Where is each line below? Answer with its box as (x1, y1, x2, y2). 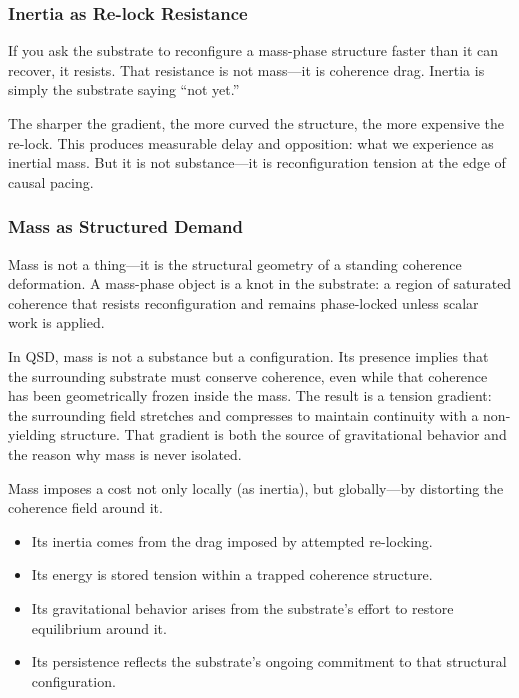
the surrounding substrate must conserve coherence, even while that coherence (8, 365, 488, 386)
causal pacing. (8, 171, 94, 192)
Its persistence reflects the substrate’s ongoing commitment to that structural (31, 651, 507, 672)
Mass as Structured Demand (8, 214, 243, 239)
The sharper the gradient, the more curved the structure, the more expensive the (8, 113, 504, 133)
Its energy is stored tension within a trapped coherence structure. (31, 564, 433, 585)
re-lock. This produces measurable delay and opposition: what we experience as (8, 132, 494, 153)
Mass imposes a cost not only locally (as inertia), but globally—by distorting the (8, 477, 504, 498)
